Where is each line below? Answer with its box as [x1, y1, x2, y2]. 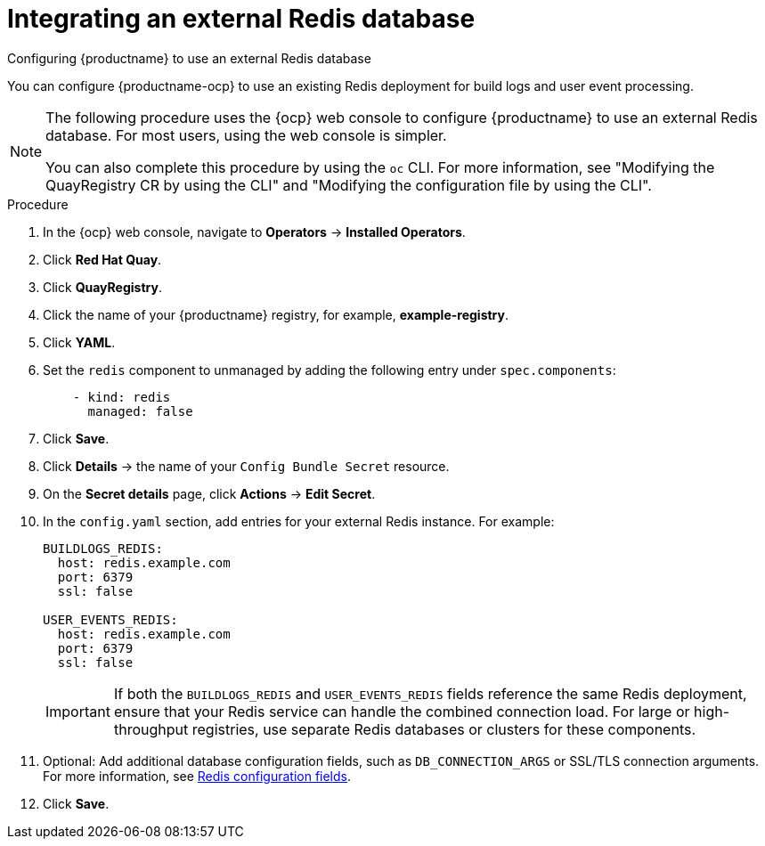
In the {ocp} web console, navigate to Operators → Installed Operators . [43, 224, 466, 240]
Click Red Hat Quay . [43, 251, 162, 267]
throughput [113, 720, 189, 738]
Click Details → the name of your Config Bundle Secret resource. [43, 458, 450, 474]
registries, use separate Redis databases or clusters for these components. [191, 720, 696, 738]
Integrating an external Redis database [7, 4, 476, 34]
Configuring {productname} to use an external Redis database [7, 50, 371, 66]
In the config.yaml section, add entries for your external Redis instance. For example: [43, 513, 555, 529]
